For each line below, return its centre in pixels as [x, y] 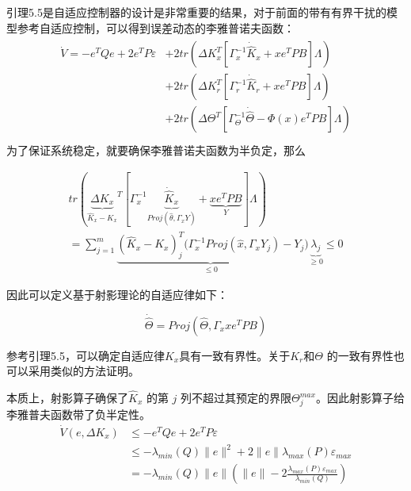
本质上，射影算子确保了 [67, 398]
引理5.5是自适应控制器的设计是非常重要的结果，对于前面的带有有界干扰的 [196, 12]
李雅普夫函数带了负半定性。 [78, 414]
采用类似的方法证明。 [84, 371]
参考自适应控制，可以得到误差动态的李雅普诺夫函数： [156, 27]
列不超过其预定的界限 [236, 398]
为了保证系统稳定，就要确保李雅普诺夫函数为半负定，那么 [156, 150]
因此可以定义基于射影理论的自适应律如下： [117, 294]
